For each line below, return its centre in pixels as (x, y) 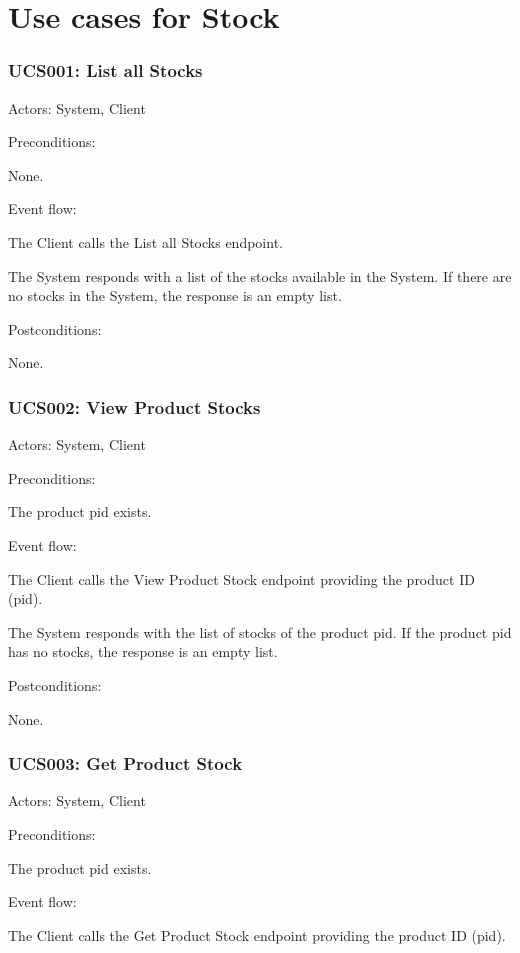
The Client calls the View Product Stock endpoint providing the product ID (241, 578)
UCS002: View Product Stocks (134, 406)
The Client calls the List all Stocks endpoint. (145, 241)
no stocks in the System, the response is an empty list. (175, 295)
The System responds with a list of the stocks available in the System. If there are (260, 275)
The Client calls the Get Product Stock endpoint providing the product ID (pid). (257, 934)
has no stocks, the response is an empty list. (143, 651)
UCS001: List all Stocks (105, 70)
